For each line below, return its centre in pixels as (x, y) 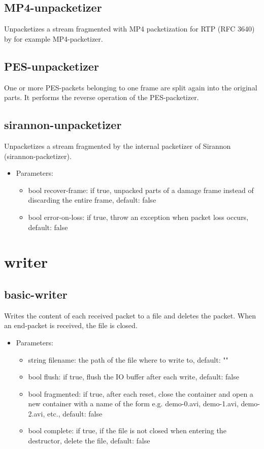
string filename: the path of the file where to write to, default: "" (128, 359)
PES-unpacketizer (52, 66)
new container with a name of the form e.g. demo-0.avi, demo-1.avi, (133, 404)
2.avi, (37, 413)
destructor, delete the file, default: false (89, 441)
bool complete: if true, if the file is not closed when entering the (127, 430)
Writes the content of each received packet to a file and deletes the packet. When (130, 315)
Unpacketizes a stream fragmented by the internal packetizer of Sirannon (118, 146)
